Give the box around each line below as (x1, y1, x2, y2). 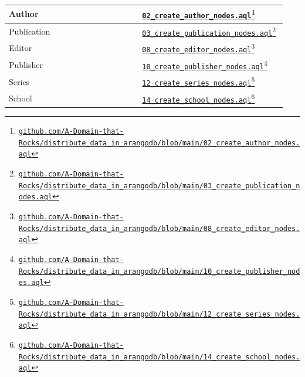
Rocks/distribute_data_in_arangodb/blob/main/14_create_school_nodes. (18, 352, 300, 361)
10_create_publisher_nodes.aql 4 (142, 58, 267, 71)
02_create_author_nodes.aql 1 (142, 7, 256, 21)
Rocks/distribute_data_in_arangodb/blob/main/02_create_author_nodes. (18, 138, 300, 147)
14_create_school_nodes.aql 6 (142, 91, 255, 104)
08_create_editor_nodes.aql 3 (142, 41, 255, 55)
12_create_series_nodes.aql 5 (142, 74, 255, 88)
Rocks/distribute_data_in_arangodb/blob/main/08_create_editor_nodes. (18, 224, 300, 233)
